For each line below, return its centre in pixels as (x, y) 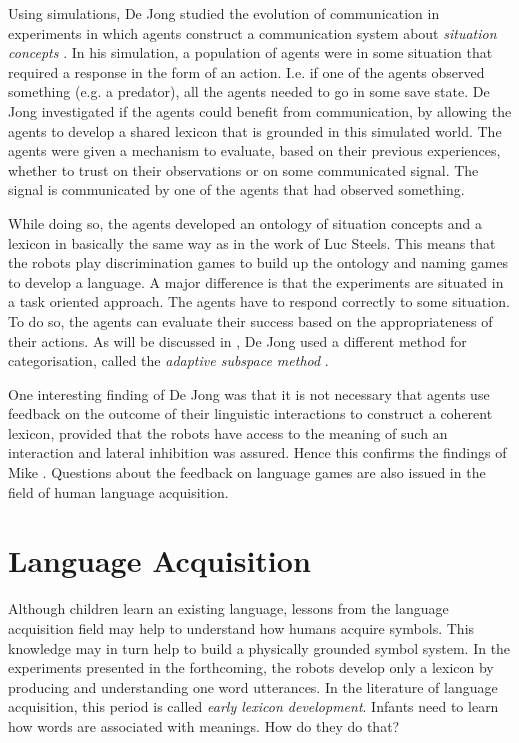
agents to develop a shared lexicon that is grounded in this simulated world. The (255, 130)
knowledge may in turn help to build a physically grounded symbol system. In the (259, 647)
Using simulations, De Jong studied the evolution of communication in (224, 13)
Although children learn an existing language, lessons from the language (228, 608)
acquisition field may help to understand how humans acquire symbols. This (241, 627)
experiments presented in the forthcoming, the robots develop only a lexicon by (251, 667)
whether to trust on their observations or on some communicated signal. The (243, 169)
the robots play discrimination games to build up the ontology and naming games (258, 262)
